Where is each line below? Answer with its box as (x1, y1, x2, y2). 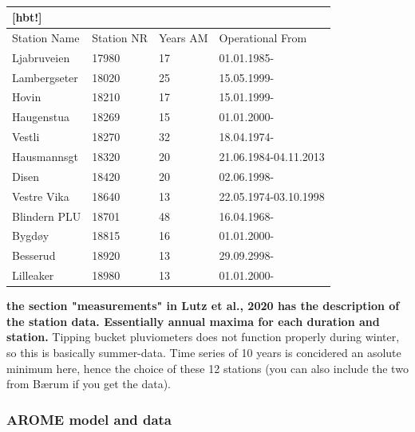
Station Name (12, 29, 80, 45)
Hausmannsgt (12, 148, 78, 164)
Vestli (12, 128, 40, 145)
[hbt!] (12, 9, 42, 26)
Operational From (219, 29, 307, 45)
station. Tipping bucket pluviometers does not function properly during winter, (6, 328, 400, 345)
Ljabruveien (12, 49, 70, 65)
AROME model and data (6, 409, 172, 429)
